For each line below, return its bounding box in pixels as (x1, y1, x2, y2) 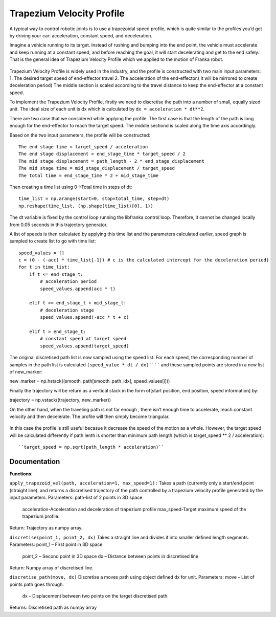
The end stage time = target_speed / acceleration (18, 144, 148, 150)
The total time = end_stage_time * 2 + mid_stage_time (18, 172, 159, 179)
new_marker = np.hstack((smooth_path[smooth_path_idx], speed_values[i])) (9, 378, 170, 384)
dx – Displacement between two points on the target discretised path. (22, 593, 169, 599)
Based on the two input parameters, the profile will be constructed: (9, 132, 151, 138)
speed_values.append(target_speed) (40, 343, 129, 349)
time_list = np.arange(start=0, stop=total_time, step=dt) (18, 196, 170, 202)
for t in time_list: (18, 264, 70, 270)
